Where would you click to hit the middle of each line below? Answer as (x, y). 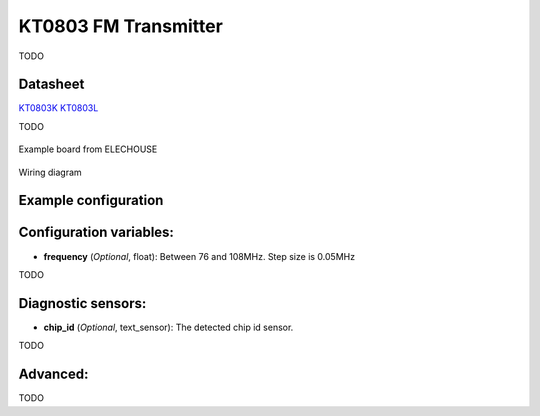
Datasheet (51, 84)
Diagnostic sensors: (82, 303)
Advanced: (53, 374)
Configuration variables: (96, 232)
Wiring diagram (50, 172)
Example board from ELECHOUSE (88, 149)
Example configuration (91, 200)
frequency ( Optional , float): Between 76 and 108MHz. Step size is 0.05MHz (199, 256)
